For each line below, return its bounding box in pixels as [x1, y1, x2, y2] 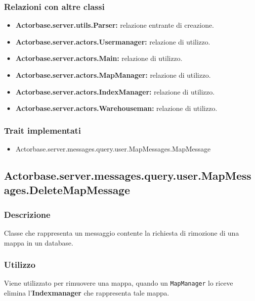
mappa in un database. [4, 237, 74, 248]
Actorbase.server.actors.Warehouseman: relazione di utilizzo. [15, 103, 217, 113]
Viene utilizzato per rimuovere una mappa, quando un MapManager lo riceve [4, 278, 233, 288]
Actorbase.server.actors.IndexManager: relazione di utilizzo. [15, 86, 215, 97]
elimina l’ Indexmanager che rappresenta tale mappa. [4, 288, 170, 298]
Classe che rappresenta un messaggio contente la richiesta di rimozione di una [4, 227, 239, 238]
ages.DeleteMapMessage [4, 182, 130, 198]
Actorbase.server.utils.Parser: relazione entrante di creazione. [15, 20, 214, 30]
